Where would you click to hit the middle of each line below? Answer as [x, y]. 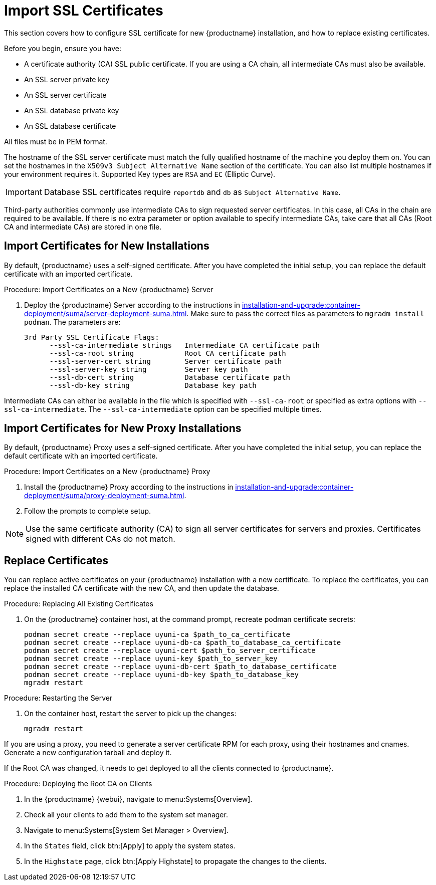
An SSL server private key [67, 79]
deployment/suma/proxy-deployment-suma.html [104, 496]
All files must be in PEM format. [56, 141]
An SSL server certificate [65, 95]
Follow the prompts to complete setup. [88, 511]
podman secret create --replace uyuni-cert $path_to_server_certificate [170, 651]
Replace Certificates [56, 560]
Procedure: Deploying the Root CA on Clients [78, 784]
